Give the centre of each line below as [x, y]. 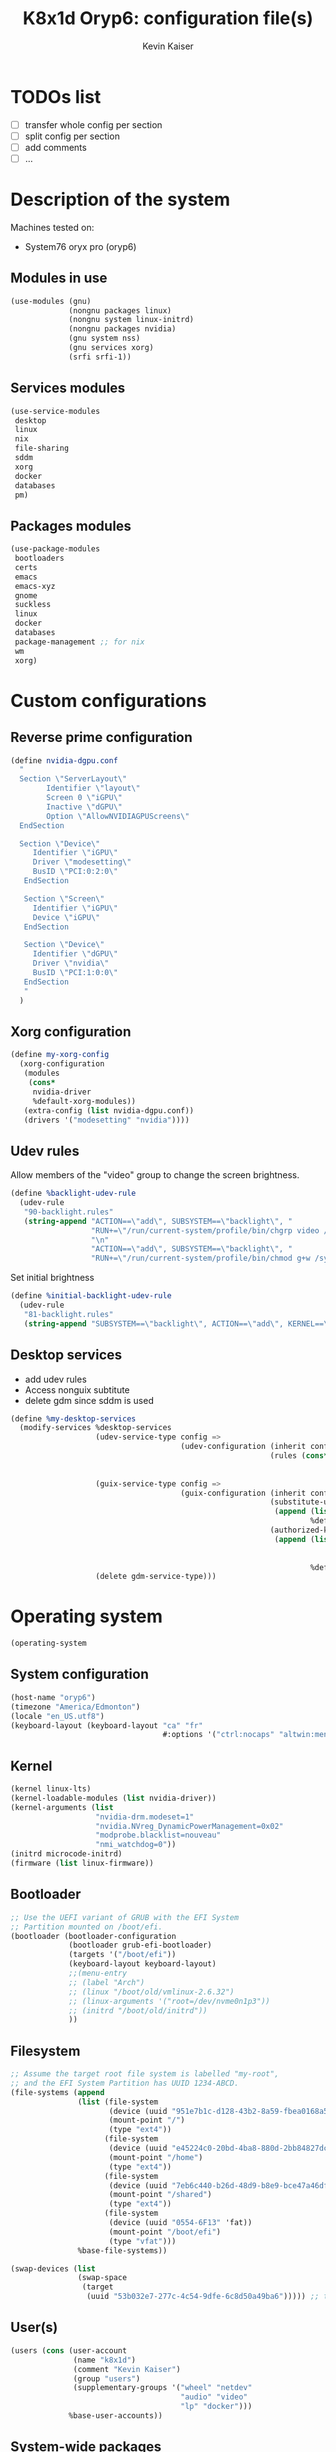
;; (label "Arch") [106, 1982]
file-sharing [42, 448]
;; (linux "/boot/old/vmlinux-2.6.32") [151, 1992]
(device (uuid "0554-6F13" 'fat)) [180, 2223]
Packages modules [71, 525]
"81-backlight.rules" [68, 1314]
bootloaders [39, 558]
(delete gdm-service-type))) [156, 1577]
